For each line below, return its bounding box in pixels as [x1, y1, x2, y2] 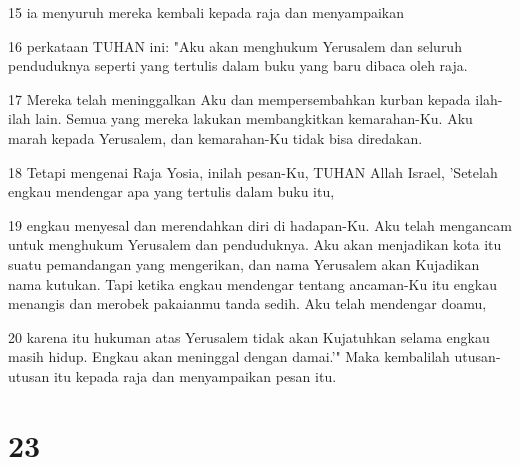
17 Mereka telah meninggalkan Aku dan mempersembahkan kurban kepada [8, 88, 471, 109]
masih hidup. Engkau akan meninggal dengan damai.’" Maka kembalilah [8, 346, 450, 367]
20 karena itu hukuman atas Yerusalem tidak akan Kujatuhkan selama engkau [8, 326, 490, 347]
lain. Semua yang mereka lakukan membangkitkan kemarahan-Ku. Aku [35, 108, 473, 129]
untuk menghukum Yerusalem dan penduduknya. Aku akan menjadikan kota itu [8, 234, 502, 255]
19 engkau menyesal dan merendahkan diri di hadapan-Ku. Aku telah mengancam [8, 214, 512, 235]
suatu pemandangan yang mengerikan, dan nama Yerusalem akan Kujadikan [8, 253, 480, 274]
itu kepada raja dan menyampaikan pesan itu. [53, 365, 337, 386]
